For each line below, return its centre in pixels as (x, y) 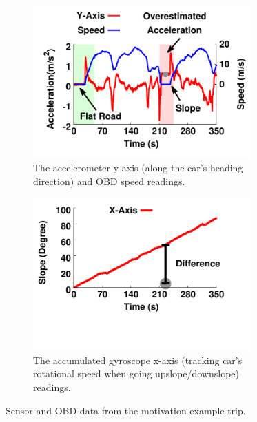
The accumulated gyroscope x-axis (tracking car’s (138, 360)
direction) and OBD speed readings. (109, 181)
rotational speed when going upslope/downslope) (136, 373)
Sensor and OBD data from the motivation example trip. (126, 410)
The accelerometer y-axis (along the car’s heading (138, 168)
